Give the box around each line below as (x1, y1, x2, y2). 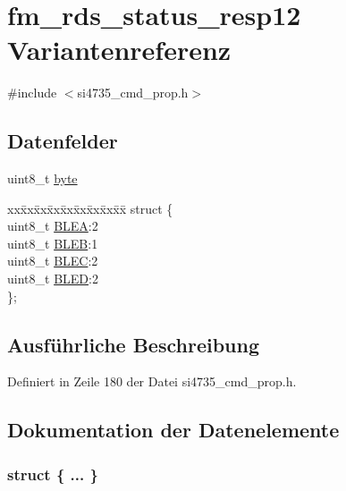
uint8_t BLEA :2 (7, 216, 98, 235)
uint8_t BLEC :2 (7, 251, 98, 270)
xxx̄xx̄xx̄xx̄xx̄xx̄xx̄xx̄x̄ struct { (7, 199, 173, 217)
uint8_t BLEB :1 (7, 233, 98, 252)
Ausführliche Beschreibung (7, 330, 259, 358)
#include (7, 83, 57, 102)
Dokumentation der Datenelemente (7, 416, 340, 444)
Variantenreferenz (7, 31, 232, 68)
